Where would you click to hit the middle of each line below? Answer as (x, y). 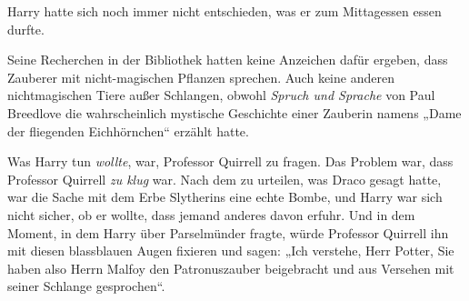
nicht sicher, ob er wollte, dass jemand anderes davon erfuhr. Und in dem (211, 214)
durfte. (26, 29)
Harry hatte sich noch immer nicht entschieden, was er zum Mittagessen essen (225, 11)
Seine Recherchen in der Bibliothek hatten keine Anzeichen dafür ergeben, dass (228, 60)
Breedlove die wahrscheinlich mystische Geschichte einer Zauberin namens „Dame (234, 112)
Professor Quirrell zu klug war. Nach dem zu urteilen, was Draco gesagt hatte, (225, 179)
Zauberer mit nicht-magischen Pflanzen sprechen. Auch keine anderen (201, 77)
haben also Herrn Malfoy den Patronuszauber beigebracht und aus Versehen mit (231, 268)
